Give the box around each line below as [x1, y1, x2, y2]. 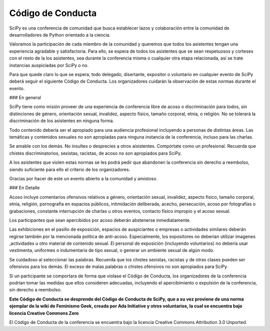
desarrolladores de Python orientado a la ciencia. [9, 32, 111, 38]
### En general [9, 95, 41, 101]
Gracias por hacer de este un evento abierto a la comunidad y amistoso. [9, 175, 157, 181]
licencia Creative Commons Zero [9, 310, 79, 316]
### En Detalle [9, 185, 40, 191]
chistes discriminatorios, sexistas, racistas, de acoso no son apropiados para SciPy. [9, 150, 182, 156]
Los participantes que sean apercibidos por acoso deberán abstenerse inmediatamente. [9, 217, 191, 223]
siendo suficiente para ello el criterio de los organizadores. [9, 166, 130, 172]
